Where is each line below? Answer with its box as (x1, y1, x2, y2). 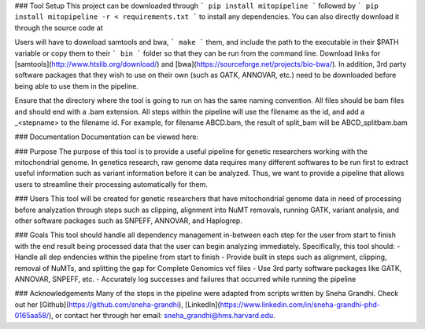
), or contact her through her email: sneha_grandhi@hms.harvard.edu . (48, 311, 275, 320)
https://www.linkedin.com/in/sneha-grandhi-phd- (220, 299, 381, 309)
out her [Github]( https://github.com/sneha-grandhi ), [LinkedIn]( (14, 299, 220, 309)
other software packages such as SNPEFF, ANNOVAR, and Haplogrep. (14, 216, 243, 225)
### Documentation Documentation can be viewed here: (14, 132, 199, 141)
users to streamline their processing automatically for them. (14, 179, 208, 188)
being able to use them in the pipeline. (14, 81, 139, 90)
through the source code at (14, 23, 104, 32)
